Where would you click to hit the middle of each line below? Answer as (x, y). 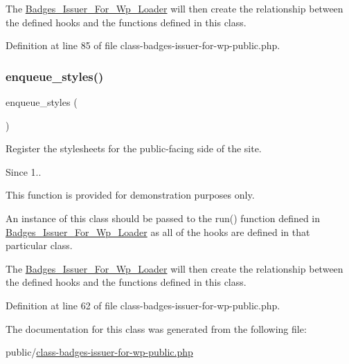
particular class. (39, 245)
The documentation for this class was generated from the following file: (156, 328)
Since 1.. (24, 171)
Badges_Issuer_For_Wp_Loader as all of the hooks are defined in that (158, 231)
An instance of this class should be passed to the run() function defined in (163, 218)
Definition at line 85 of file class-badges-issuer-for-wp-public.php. (143, 45)
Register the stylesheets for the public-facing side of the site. (134, 148)
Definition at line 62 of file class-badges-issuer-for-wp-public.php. (143, 305)
